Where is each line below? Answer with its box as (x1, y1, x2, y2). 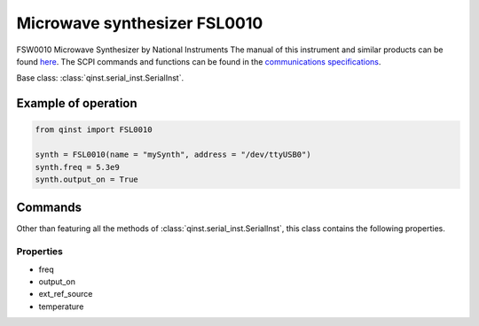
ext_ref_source (38, 289, 93, 299)
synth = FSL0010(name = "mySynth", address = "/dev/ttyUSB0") (35, 150, 311, 159)
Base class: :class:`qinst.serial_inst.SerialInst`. (16, 73, 185, 83)
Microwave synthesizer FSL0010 (16, 13, 263, 33)
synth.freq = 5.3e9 (35, 162, 120, 172)
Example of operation (16, 96, 137, 111)
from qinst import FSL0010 (35, 125, 153, 135)
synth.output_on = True (35, 174, 139, 184)
